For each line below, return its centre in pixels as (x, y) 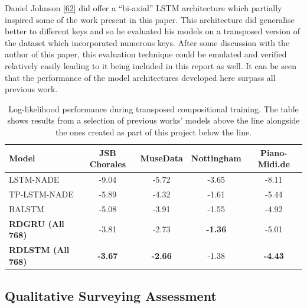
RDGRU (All (37, 223)
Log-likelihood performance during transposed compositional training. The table (153, 108)
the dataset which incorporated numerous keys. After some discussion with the (147, 42)
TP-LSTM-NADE (41, 194)
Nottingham (216, 158)
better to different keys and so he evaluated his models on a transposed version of (152, 31)
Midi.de (274, 164)
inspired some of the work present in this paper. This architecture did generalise (150, 19)
